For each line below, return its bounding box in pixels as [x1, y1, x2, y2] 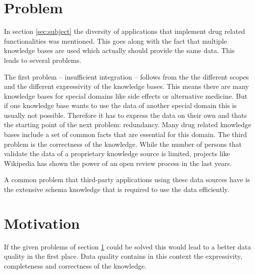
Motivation [4, 213, 80, 233]
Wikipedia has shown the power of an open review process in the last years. [4, 158, 232, 168]
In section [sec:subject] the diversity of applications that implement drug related [4, 26, 245, 36]
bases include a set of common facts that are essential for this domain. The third [4, 129, 247, 139]
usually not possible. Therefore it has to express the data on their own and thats [4, 110, 247, 120]
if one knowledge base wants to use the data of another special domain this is [4, 100, 237, 110]
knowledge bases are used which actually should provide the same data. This [4, 45, 235, 55]
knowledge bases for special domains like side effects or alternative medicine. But [4, 90, 248, 101]
